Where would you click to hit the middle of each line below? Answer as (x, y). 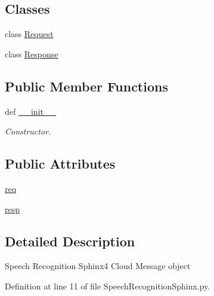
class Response (32, 54)
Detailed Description (70, 241)
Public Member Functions (86, 86)
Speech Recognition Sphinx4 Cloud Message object (98, 266)
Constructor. (28, 131)
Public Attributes (60, 164)
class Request (29, 34)
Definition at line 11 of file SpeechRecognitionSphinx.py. (108, 286)
